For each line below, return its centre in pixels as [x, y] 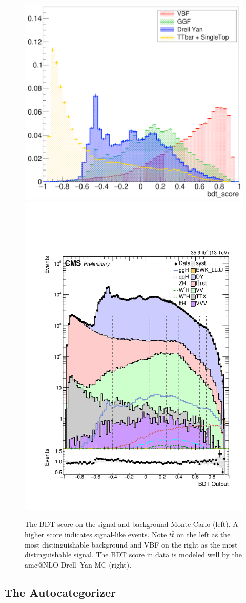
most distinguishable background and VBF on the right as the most [131, 544]
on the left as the [203, 534]
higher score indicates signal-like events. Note [96, 534]
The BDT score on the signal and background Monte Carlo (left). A [131, 524]
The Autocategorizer [60, 592]
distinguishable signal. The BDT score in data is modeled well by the [133, 554]
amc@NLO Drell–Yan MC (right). [78, 564]
